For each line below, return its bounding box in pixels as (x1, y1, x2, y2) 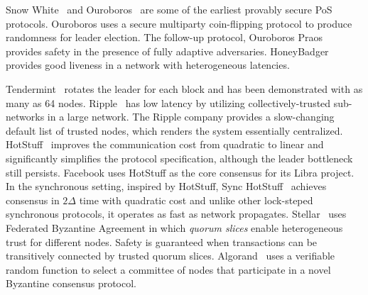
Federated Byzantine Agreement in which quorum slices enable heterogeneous (6, 220, 343, 235)
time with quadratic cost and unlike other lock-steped (79, 192, 313, 207)
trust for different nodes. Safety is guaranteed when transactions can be (6, 234, 318, 249)
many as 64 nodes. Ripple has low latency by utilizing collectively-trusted (6, 95, 331, 110)
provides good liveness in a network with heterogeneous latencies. (6, 57, 290, 72)
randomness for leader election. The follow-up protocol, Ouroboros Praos (6, 30, 323, 45)
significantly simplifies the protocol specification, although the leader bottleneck (6, 150, 353, 165)
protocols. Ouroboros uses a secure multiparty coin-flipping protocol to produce (6, 16, 352, 30)
